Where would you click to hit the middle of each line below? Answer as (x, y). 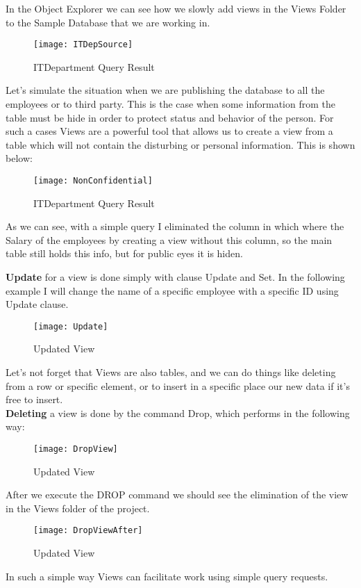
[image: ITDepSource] (83, 45)
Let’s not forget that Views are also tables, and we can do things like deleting (171, 372)
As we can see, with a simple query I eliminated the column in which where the (175, 226)
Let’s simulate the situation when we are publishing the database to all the (165, 90)
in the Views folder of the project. (78, 508)
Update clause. (37, 304)
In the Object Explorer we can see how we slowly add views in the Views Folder (176, 8)
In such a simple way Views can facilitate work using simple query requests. (167, 576)
